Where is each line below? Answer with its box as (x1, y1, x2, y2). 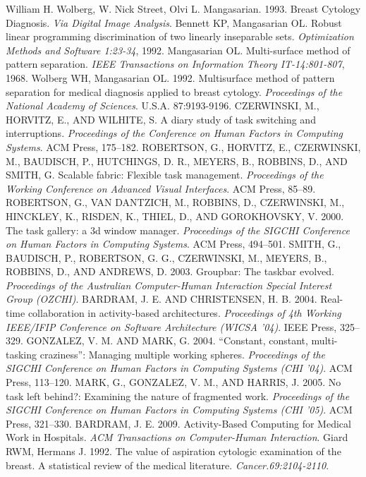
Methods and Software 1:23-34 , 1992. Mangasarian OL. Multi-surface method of (6, 42, 350, 57)
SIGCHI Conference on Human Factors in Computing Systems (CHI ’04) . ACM (6, 361, 353, 375)
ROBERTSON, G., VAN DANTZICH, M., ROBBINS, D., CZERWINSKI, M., (6, 195, 345, 210)
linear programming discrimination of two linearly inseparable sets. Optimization (6, 29, 354, 44)
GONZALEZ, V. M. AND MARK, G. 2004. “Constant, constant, (26, 333, 308, 348)
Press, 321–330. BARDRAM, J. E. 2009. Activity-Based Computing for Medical (6, 416, 351, 430)
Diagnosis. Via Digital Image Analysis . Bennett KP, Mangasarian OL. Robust (6, 15, 342, 30)
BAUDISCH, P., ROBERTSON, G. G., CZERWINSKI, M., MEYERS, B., (6, 250, 327, 265)
